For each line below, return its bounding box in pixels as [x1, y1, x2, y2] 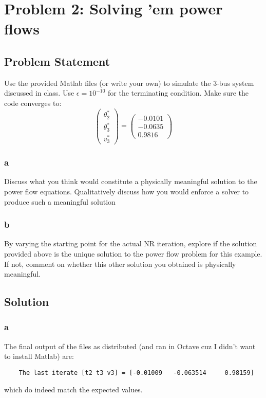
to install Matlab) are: [4, 351, 74, 361]
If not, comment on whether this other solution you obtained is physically [4, 258, 236, 269]
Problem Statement [4, 53, 110, 69]
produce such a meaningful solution [4, 196, 116, 207]
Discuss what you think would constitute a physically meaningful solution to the [4, 176, 257, 187]
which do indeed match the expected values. [4, 384, 143, 394]
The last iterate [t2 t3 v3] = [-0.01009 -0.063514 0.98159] [18, 369, 254, 376]
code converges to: [4, 97, 62, 108]
